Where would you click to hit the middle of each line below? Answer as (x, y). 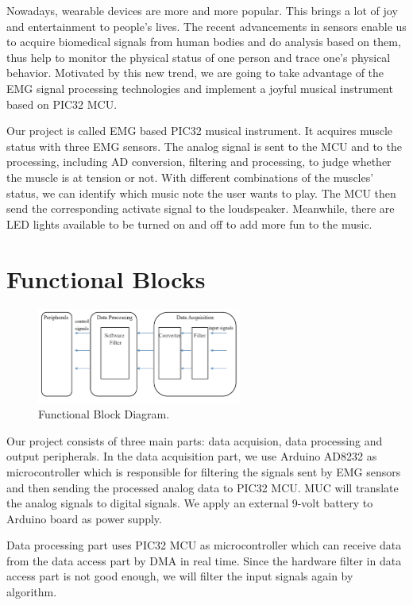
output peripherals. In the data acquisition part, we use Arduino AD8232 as (192, 456)
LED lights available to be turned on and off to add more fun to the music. (189, 224)
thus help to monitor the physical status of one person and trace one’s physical (199, 57)
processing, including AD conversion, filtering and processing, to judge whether (199, 162)
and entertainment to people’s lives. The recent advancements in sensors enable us (206, 26)
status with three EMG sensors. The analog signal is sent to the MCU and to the (204, 146)
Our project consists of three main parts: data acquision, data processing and (195, 440)
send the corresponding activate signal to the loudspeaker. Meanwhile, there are (201, 208)
